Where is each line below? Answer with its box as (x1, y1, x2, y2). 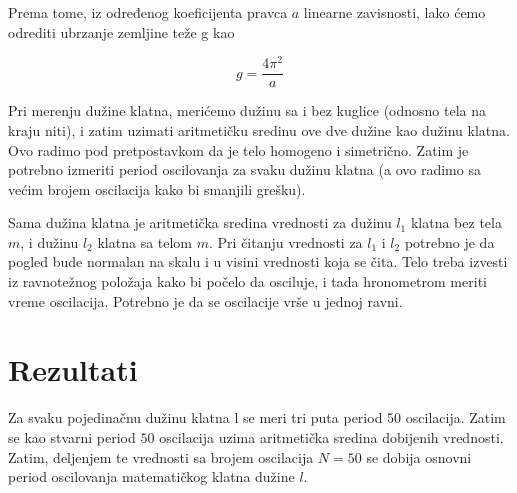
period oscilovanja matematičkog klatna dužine (8, 466, 295, 487)
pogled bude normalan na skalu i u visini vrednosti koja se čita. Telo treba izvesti (8, 251, 508, 272)
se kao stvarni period (8, 426, 136, 447)
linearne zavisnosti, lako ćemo (303, 2, 486, 22)
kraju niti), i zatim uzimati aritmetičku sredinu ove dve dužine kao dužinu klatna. (8, 119, 510, 140)
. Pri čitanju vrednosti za (209, 231, 363, 252)
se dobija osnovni (366, 446, 472, 467)
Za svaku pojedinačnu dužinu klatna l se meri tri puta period (8, 407, 383, 428)
